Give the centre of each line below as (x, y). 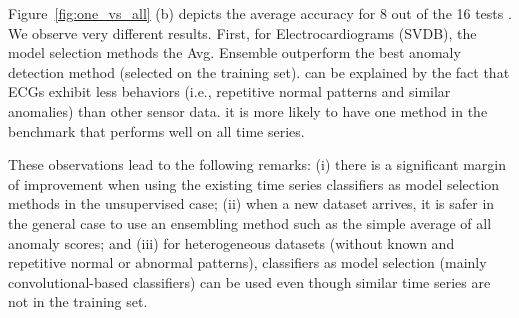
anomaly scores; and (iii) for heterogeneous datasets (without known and (231, 242)
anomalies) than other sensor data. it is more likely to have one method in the (248, 110)
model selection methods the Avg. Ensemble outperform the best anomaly (234, 52)
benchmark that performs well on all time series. (156, 130)
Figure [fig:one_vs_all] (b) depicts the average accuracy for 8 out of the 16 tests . (260, 13)
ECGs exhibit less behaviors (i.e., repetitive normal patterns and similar (229, 91)
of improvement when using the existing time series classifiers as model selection (254, 183)
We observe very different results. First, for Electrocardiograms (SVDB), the (242, 32)
